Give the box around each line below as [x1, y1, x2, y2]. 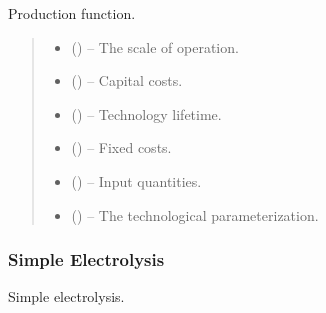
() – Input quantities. [71, 170, 202, 191]
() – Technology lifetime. [71, 103, 222, 124]
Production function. [8, 3, 136, 23]
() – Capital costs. [71, 70, 183, 91]
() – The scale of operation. [71, 36, 239, 57]
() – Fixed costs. [71, 137, 172, 158]
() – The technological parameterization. [71, 204, 319, 225]
